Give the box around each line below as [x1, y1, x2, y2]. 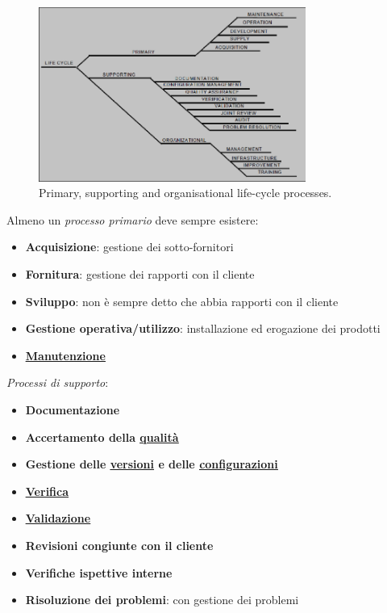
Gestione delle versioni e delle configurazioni [25, 456, 278, 472]
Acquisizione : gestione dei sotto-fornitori [25, 238, 234, 255]
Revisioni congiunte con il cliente [25, 536, 214, 553]
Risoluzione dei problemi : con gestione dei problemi [25, 591, 299, 608]
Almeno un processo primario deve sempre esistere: [6, 211, 259, 228]
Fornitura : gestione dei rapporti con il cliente [25, 266, 255, 283]
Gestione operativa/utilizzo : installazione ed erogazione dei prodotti [25, 320, 381, 337]
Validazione [25, 510, 91, 527]
